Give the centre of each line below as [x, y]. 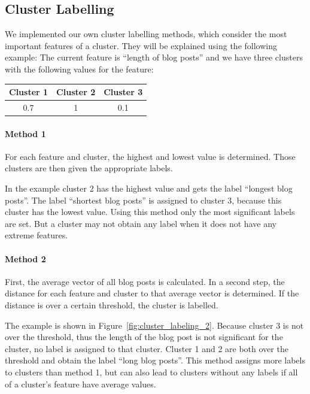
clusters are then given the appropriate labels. [89, 168]
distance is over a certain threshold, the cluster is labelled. [112, 304]
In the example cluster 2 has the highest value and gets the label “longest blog [149, 188]
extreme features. [37, 235]
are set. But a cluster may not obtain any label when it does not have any [141, 223]
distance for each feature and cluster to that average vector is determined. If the [152, 293]
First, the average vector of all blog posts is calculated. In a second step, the [145, 281]
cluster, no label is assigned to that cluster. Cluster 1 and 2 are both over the [147, 348]
